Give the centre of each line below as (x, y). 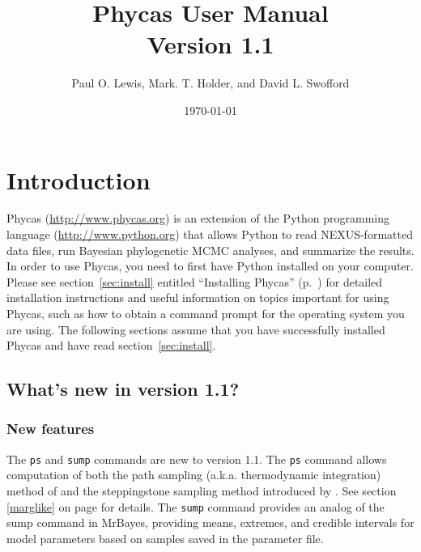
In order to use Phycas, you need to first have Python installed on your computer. (210, 266)
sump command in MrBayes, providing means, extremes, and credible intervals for (210, 522)
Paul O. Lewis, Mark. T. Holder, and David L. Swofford (210, 83)
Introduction (79, 179)
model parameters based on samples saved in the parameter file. (165, 538)
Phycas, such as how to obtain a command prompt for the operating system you (206, 313)
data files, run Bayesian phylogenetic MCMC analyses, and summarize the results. (210, 250)
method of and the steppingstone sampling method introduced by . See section (202, 491)
